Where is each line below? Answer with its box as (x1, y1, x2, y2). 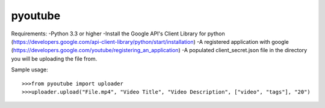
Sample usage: (11, 66, 48, 73)
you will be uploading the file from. (11, 55, 97, 62)
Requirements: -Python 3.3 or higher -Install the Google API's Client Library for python (11, 30, 225, 37)
